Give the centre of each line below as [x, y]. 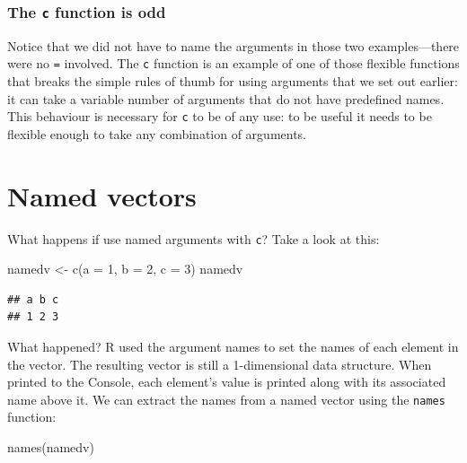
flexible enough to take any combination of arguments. [157, 133]
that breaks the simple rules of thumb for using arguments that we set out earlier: [233, 81]
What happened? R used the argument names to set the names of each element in [233, 347]
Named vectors [102, 195]
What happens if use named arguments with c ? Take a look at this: [194, 238]
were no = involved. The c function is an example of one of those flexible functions [233, 63]
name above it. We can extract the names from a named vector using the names [226, 399]
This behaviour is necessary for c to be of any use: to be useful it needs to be [220, 116]
